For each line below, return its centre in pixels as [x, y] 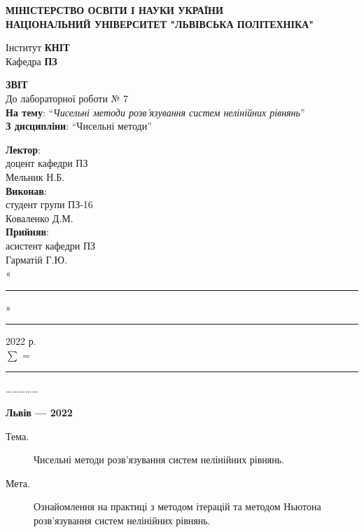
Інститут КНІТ [38, 47]
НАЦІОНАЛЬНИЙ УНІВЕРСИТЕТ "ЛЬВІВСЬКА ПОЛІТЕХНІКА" [160, 23]
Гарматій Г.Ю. [36, 259]
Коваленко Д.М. [40, 218]
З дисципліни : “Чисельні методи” [79, 126]
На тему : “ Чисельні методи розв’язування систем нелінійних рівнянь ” [155, 112]
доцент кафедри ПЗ [47, 163]
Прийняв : [27, 232]
